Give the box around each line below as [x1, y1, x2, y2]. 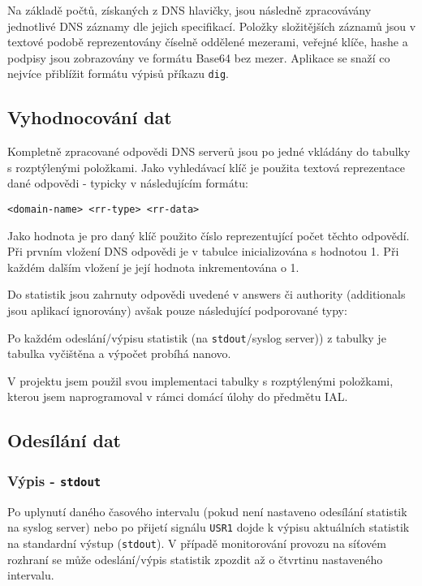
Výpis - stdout [7, 470, 101, 490]
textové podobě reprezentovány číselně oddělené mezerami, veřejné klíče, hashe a [7, 33, 408, 50]
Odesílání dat [7, 428, 122, 453]
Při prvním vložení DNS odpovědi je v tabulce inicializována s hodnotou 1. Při [7, 243, 399, 260]
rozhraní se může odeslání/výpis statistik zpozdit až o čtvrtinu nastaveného [7, 550, 383, 567]
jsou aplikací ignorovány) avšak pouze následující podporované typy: [7, 302, 347, 319]
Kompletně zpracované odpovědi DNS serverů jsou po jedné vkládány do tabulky [7, 143, 411, 160]
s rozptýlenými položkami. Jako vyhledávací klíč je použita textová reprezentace [7, 158, 405, 175]
